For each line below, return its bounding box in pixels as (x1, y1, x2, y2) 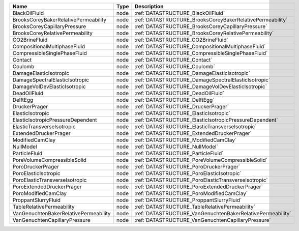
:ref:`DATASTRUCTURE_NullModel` (134, 143, 218, 150)
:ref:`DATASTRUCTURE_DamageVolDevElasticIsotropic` (134, 83, 267, 90)
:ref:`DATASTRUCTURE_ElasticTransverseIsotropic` (134, 123, 257, 130)
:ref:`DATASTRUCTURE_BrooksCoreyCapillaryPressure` (134, 23, 267, 30)
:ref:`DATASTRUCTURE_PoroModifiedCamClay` (134, 190, 248, 197)
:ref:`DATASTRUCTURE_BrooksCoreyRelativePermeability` (134, 30, 274, 37)
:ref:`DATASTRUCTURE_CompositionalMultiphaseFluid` (134, 43, 266, 50)
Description (134, 3, 164, 10)
